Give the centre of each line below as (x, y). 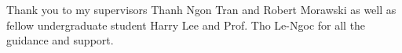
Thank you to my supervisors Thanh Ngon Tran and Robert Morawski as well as (201, 9)
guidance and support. (60, 40)
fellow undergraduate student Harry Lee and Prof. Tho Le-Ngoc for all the (186, 25)
